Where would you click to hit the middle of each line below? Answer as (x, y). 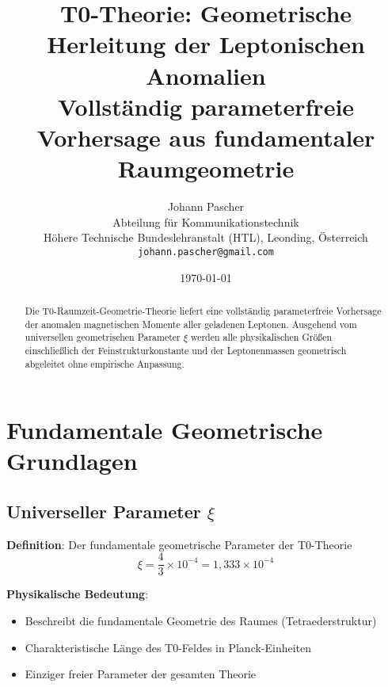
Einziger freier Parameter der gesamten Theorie (141, 674)
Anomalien (206, 75)
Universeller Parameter (104, 511)
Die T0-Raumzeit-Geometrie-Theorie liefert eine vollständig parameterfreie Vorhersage (203, 310)
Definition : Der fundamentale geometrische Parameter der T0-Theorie (179, 544)
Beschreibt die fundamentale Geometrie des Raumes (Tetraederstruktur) (201, 620)
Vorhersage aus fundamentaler (206, 137)
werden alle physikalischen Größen (261, 337)
